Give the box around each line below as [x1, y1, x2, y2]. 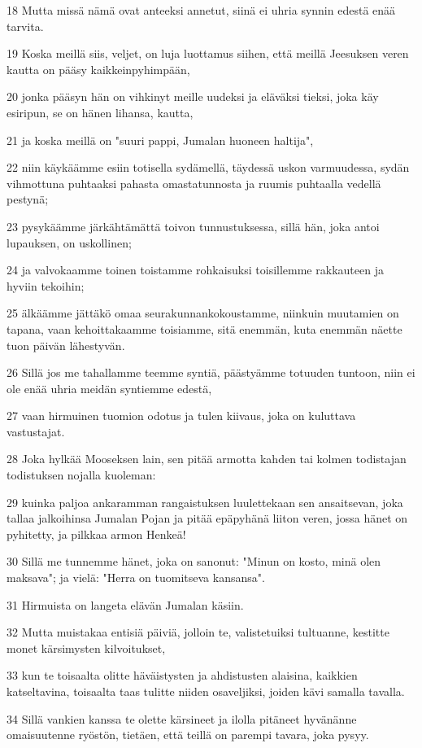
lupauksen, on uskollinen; [7, 234, 132, 251]
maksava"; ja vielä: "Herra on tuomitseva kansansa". [7, 569, 265, 586]
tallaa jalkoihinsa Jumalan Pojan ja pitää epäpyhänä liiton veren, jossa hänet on [7, 510, 408, 527]
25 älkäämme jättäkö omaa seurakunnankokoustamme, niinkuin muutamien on [7, 304, 399, 322]
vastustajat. [7, 422, 65, 440]
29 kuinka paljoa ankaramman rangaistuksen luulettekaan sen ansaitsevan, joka [7, 493, 403, 510]
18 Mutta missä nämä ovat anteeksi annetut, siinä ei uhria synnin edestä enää [7, 2, 396, 18]
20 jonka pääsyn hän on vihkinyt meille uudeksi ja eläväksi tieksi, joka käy [7, 88, 379, 105]
